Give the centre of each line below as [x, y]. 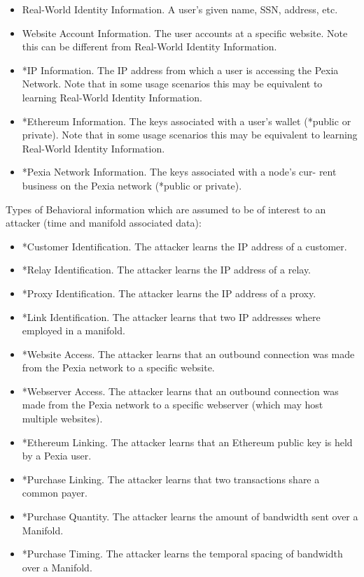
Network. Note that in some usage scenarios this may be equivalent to [172, 84]
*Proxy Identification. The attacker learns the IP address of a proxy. [169, 293]
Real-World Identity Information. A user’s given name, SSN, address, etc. [180, 9]
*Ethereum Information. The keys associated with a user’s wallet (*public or [187, 121]
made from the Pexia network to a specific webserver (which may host [173, 405]
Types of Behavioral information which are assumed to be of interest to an [166, 209]
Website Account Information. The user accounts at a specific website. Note [185, 33]
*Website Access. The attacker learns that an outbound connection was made [188, 354]
